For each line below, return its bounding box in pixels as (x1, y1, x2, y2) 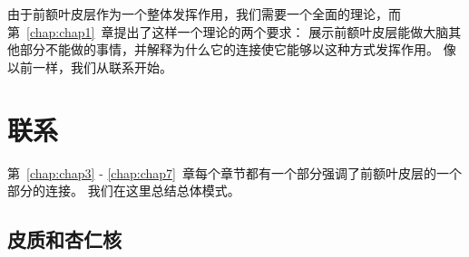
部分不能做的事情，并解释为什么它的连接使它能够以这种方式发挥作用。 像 (19, 40, 456, 59)
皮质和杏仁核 (7, 225, 122, 253)
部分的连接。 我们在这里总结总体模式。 (7, 181, 240, 200)
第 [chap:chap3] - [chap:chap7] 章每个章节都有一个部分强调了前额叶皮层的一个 (7, 163, 462, 182)
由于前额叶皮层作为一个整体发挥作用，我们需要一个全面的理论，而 (7, 5, 401, 23)
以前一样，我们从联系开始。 (7, 57, 172, 76)
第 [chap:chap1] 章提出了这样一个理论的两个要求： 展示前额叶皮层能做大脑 (7, 22, 449, 41)
